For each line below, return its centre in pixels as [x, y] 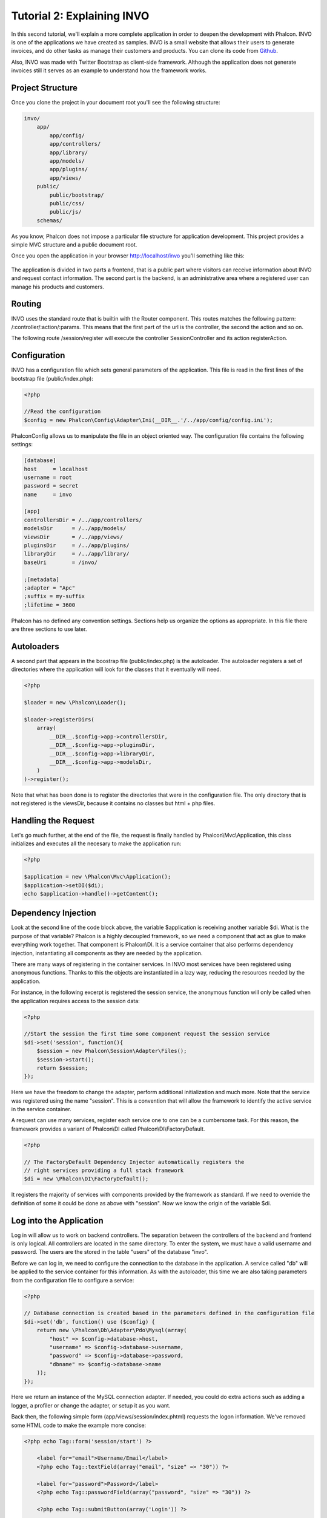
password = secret [51, 486]
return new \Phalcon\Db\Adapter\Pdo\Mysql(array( [112, 1330]
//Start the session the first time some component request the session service [147, 1034]
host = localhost [56, 469]
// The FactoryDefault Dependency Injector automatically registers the [134, 1162]
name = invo [48, 494]
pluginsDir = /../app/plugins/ [77, 546]
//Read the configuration [62, 412]
